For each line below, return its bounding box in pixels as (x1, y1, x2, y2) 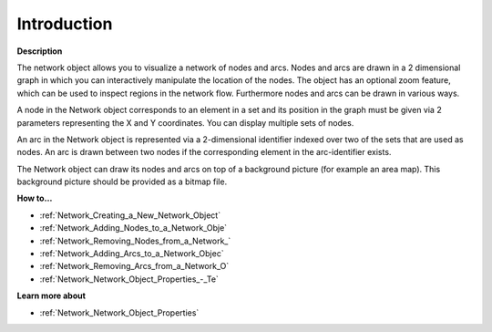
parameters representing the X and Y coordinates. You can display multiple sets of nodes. (16, 117, 354, 128)
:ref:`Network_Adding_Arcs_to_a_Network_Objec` (39, 248, 224, 259)
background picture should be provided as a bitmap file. (16, 176, 228, 187)
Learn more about (16, 290, 87, 301)
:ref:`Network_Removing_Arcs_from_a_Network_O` (39, 261, 230, 272)
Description (16, 46, 63, 57)
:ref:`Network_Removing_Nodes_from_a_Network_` (39, 235, 231, 246)
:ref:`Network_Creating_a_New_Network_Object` (39, 210, 221, 221)
